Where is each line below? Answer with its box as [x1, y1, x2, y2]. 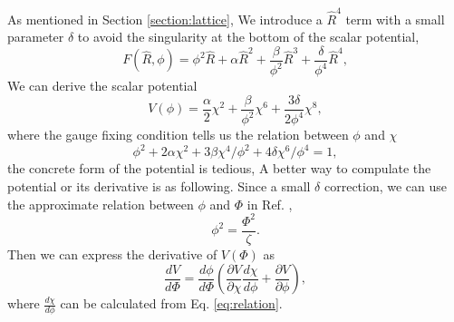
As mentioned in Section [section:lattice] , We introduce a [7, 9, 323, 28]
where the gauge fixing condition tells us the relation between [7, 125, 349, 144]
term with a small [345, 9, 445, 28]
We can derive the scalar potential [7, 76, 198, 95]
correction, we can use [324, 177, 448, 195]
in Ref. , [246, 194, 293, 213]
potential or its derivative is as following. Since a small [7, 177, 311, 195]
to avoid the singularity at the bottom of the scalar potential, [77, 27, 420, 46]
